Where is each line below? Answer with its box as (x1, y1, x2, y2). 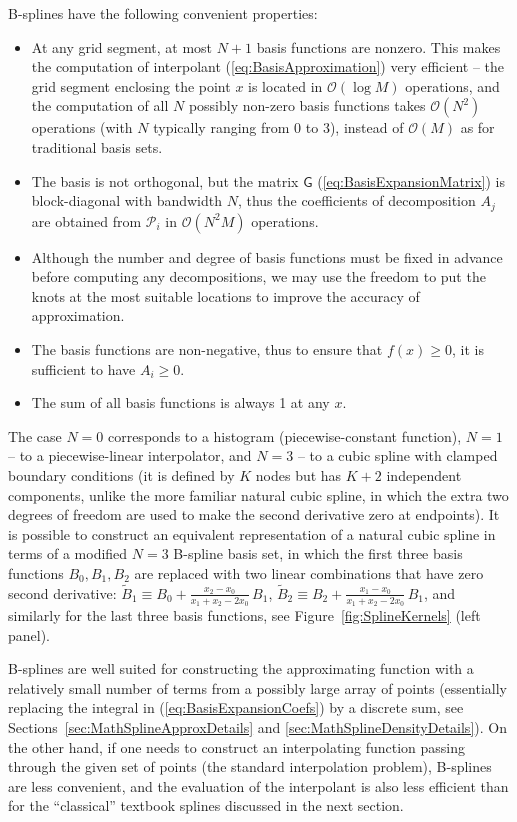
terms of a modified (8, 543, 128, 564)
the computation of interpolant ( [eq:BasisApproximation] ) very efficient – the (31, 56, 505, 77)
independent (386, 464, 462, 485)
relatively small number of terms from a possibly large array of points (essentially (8, 677, 507, 698)
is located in (248, 75, 323, 96)
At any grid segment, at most (31, 36, 213, 57)
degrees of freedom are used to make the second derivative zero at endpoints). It (8, 504, 500, 525)
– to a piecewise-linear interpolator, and (8, 445, 252, 466)
